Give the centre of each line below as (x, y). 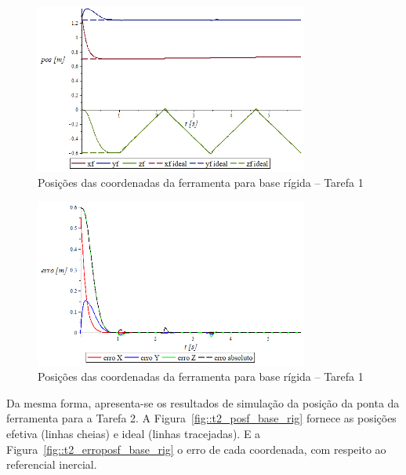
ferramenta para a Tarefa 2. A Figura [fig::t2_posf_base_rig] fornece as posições (201, 418)
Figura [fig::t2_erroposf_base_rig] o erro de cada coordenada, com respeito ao (196, 449)
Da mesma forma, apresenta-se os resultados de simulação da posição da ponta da (203, 402)
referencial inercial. (52, 464)
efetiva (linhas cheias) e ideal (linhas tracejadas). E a (134, 433)
